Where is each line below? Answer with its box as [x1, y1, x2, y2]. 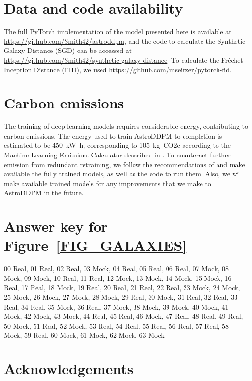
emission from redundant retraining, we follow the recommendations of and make [4, 159, 245, 169]
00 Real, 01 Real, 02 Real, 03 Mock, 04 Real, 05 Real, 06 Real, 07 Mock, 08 [4, 263, 229, 274]
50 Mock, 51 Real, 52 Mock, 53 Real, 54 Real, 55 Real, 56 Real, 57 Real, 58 [4, 320, 229, 330]
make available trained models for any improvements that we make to [4, 178, 211, 188]
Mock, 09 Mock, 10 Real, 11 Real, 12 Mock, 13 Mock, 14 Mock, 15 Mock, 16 [4, 273, 232, 283]
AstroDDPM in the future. [4, 188, 84, 198]
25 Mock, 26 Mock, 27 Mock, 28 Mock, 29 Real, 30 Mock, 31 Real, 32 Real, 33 [4, 292, 238, 302]
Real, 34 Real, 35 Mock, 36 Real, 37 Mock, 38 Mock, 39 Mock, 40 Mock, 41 [4, 301, 229, 312]
